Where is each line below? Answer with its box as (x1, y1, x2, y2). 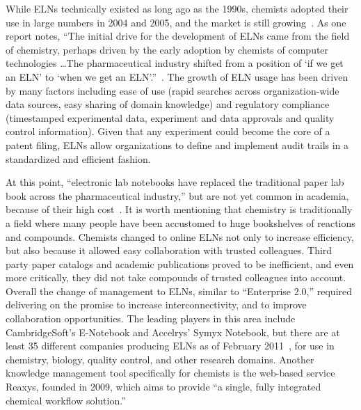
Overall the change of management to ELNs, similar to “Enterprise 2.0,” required (6, 283, 353, 298)
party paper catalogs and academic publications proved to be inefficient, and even (6, 256, 354, 271)
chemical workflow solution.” (6, 393, 126, 407)
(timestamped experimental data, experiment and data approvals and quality (6, 110, 335, 125)
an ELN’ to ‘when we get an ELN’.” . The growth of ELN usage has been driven (6, 69, 348, 84)
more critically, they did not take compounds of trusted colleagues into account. (6, 270, 346, 285)
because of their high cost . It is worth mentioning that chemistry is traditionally (6, 202, 353, 216)
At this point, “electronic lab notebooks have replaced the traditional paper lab (6, 175, 344, 189)
